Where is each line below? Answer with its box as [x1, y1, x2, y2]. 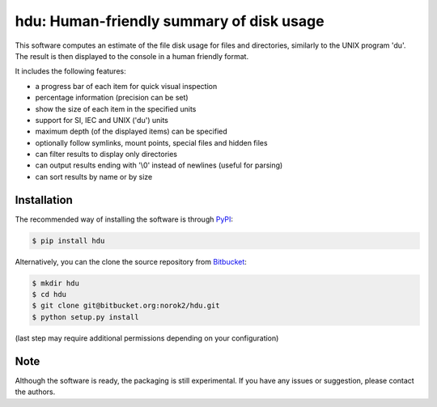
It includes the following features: [15, 66, 126, 76]
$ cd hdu [32, 290, 67, 299]
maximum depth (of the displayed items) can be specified [35, 126, 228, 137]
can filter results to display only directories [35, 150, 178, 159]
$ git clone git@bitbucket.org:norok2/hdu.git [32, 301, 220, 311]
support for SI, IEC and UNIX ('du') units [35, 115, 169, 125]
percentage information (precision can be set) [35, 93, 189, 103]
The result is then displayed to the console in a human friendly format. [15, 51, 249, 61]
